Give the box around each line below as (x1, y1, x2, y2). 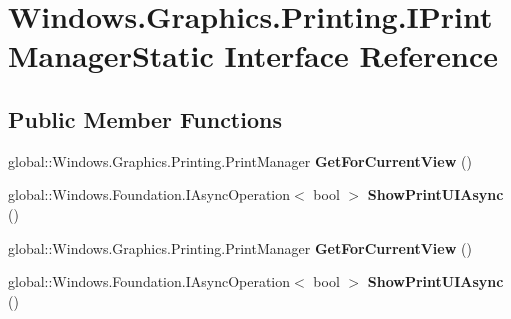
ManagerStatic (8, 35, 214, 76)
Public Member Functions (8, 103, 282, 134)
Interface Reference (224, 35, 498, 76)
